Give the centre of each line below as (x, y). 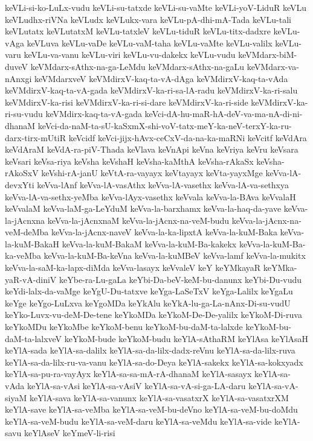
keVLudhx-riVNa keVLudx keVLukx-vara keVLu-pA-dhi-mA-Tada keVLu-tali (148, 19)
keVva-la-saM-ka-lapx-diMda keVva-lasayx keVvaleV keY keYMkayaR (133, 268)
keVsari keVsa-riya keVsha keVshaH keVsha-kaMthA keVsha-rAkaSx (129, 161)
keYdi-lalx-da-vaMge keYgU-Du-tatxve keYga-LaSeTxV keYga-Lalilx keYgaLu (149, 291)
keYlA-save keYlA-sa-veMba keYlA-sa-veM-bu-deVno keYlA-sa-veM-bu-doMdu (151, 409)
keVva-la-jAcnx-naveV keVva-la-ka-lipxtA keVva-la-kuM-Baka (164, 232)
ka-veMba (23, 255)
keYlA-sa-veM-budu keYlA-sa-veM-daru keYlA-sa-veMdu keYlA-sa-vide (138, 421)
